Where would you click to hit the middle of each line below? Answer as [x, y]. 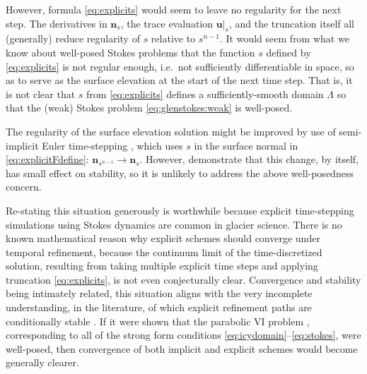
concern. [24, 187]
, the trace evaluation [167, 23]
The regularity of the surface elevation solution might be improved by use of [171, 131]
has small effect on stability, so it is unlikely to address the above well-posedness [180, 173]
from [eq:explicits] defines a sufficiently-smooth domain [205, 93]
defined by [289, 52]
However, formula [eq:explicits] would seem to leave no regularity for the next [174, 9]
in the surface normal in [246, 145]
